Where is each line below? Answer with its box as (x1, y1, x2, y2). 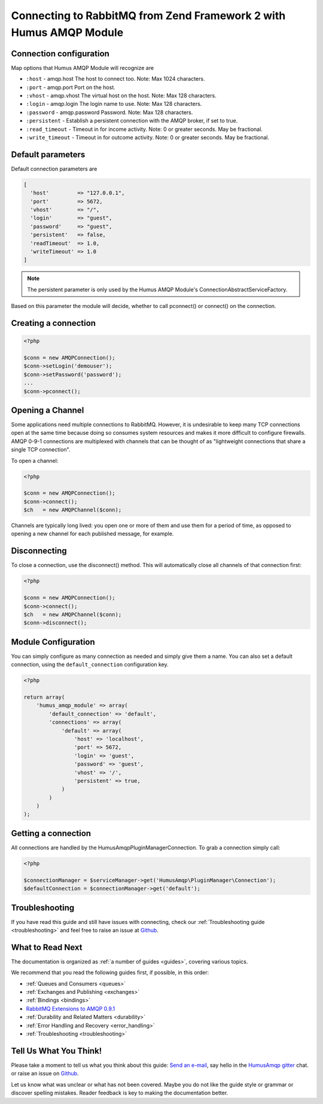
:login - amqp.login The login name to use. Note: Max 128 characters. (26, 100, 202, 108)
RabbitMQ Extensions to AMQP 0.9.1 (26, 1005, 115, 1012)
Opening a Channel (11, 405, 84, 415)
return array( (23, 694, 65, 700)
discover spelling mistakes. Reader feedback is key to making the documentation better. (11, 1089, 228, 1097)
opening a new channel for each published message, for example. (11, 530, 174, 538)
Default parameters (11, 150, 86, 160)
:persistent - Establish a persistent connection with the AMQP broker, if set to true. (26, 117, 238, 124)
